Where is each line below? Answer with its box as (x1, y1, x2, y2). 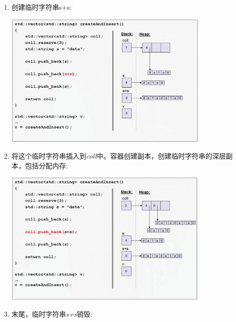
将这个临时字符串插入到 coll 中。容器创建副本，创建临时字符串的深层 (11, 151, 226, 161)
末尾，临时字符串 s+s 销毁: (11, 308, 92, 319)
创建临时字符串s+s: (11, 2, 72, 12)
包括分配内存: (25, 160, 68, 170)
